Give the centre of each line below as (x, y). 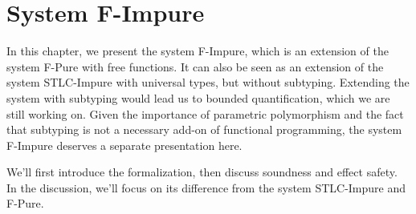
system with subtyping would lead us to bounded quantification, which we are (198, 97)
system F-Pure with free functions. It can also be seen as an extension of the (195, 66)
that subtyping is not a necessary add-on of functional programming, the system (204, 129)
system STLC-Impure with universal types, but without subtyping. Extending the (208, 82)
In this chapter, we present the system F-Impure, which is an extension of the (198, 51)
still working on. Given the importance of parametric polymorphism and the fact (205, 113)
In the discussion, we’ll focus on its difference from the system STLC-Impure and (206, 187)
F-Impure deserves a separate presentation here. (124, 145)
